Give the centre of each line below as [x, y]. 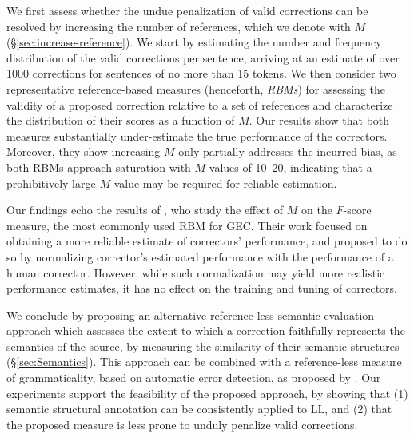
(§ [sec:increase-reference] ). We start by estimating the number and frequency [194, 42]
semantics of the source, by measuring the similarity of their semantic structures [203, 346]
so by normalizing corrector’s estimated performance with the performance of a [200, 256]
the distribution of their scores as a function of [121, 120]
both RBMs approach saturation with [99, 167]
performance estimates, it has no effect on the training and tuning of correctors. [202, 288]
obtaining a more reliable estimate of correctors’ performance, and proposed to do [207, 241]
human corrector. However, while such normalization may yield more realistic [196, 272]
